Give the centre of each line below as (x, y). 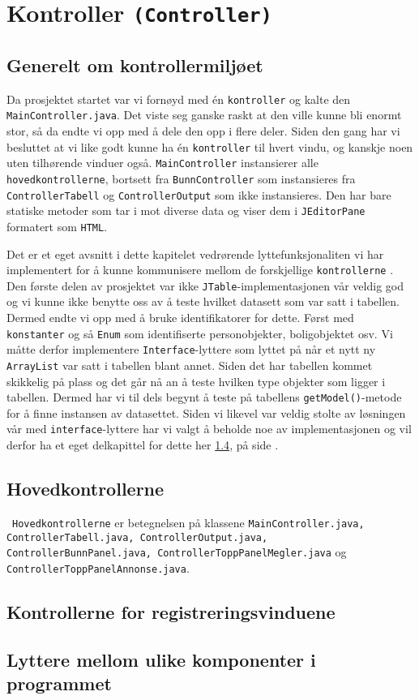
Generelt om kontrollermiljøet (135, 64)
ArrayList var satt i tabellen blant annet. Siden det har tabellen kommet (190, 365)
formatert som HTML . (57, 226)
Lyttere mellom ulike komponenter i (161, 659)
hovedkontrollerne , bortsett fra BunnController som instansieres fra (181, 178)
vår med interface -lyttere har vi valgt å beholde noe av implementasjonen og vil (209, 429)
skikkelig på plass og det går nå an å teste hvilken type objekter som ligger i (196, 381)
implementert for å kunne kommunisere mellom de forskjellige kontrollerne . (200, 270)
